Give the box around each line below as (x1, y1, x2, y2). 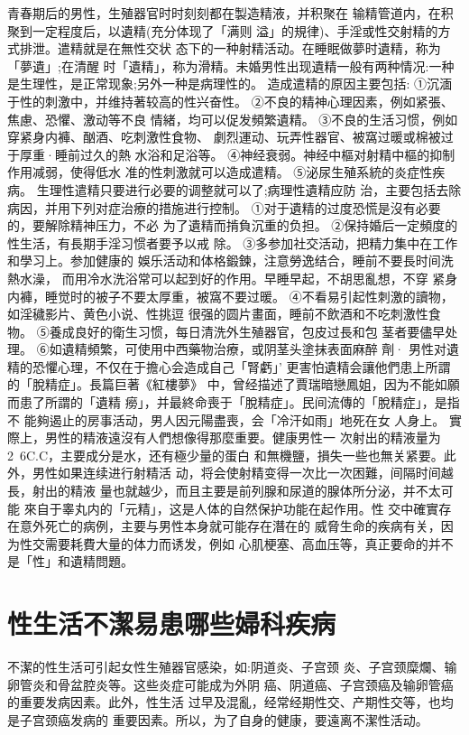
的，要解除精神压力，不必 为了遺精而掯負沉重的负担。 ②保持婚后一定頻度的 (7, 216, 458, 235)
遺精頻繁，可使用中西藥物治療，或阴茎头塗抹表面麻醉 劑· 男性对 (61, 340, 446, 358)
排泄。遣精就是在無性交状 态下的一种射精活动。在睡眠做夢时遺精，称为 (19, 39, 441, 58)
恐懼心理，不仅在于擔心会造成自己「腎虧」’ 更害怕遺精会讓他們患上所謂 (32, 357, 451, 376)
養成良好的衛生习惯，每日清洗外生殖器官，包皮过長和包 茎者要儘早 (49, 321, 446, 340)
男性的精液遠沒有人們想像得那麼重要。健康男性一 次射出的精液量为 (44, 428, 441, 447)
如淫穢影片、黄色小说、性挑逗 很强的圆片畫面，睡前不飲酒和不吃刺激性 (7, 304, 428, 323)
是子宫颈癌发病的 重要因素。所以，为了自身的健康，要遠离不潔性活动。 (7, 710, 428, 729)
